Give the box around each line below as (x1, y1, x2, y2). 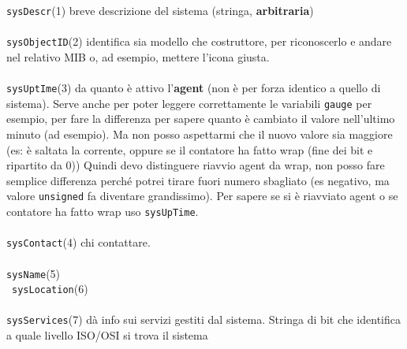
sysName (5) (6, 265, 61, 281)
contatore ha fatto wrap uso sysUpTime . (6, 203, 199, 220)
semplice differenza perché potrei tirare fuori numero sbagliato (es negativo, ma (6, 172, 390, 188)
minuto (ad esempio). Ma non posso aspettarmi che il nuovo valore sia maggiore (6, 126, 393, 142)
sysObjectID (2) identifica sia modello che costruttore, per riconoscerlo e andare (6, 33, 392, 50)
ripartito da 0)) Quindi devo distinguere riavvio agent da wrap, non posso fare (6, 157, 385, 173)
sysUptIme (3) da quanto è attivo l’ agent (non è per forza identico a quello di (6, 80, 381, 96)
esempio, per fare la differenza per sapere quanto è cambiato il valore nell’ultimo (6, 110, 395, 127)
